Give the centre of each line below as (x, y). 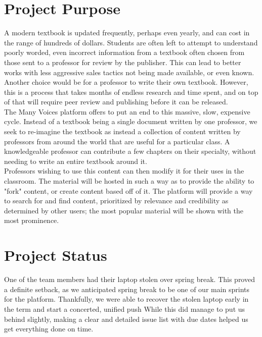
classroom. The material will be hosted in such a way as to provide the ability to (129, 181)
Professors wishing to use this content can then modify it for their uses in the (124, 171)
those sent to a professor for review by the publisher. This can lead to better (123, 62)
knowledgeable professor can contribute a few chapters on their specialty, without (130, 151)
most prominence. (32, 220)
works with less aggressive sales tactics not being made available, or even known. (129, 72)
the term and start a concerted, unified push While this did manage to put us (125, 308)
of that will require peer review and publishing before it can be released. (116, 102)
